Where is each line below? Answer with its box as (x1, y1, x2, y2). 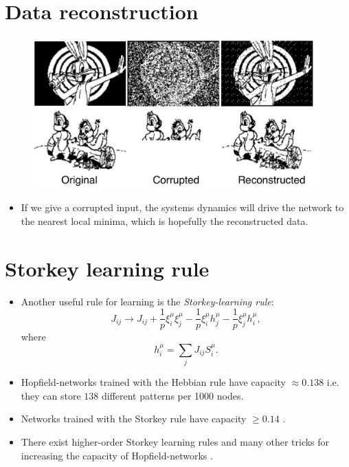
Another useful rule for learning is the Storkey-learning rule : (21, 294, 274, 308)
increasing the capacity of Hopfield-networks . (21, 448, 213, 462)
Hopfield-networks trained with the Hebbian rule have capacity (21, 375, 286, 389)
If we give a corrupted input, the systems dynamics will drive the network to (21, 200, 344, 215)
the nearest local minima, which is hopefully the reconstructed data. (21, 213, 308, 228)
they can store (21, 388, 81, 402)
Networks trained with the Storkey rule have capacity (21, 411, 247, 426)
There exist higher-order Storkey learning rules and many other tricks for (21, 435, 330, 449)
